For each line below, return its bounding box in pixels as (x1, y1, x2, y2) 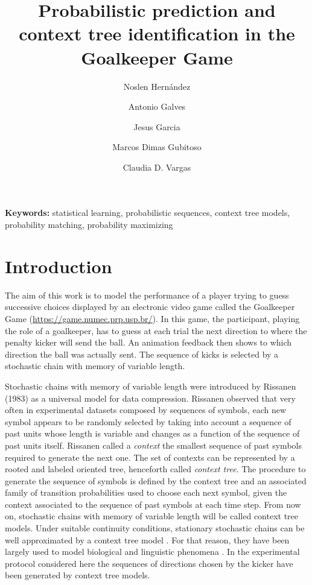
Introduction (5, 253, 112, 278)
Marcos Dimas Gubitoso (112, 141, 202, 153)
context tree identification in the (19, 21, 295, 46)
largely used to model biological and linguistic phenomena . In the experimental (5, 545, 300, 558)
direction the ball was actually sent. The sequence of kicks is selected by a (5, 347, 279, 360)
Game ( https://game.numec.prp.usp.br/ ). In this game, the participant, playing (5, 312, 300, 324)
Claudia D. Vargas (123, 160, 191, 173)
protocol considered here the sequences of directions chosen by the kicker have (5, 557, 293, 569)
